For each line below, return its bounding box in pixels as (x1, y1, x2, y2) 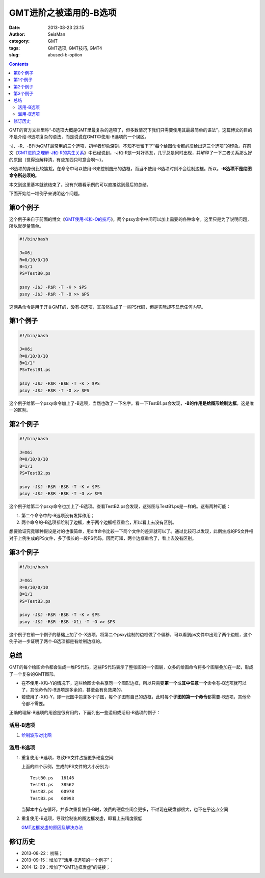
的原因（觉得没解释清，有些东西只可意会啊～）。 (9, 157, 106, 162)
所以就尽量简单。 (9, 223, 44, 229)
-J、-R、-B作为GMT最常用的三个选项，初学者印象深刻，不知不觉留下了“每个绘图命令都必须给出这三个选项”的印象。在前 (9, 143, 252, 149)
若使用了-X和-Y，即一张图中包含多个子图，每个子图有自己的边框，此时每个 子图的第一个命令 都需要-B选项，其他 (21, 693, 247, 699)
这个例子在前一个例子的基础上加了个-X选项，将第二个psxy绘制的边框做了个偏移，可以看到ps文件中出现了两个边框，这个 (9, 631, 252, 638)
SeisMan (48, 31, 66, 37)
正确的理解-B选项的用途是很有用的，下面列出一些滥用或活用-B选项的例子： (9, 710, 161, 716)
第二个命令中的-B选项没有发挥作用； (21, 512, 95, 518)
